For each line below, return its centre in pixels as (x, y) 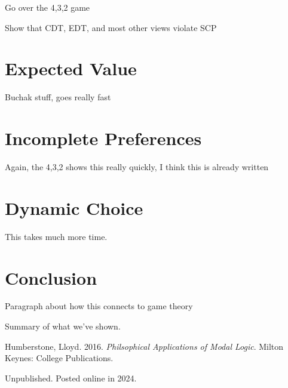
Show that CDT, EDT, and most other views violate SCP (111, 27)
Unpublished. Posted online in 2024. (71, 378)
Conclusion (51, 277)
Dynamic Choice (74, 207)
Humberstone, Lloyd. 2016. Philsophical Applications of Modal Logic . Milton (144, 346)
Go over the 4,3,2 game (48, 7)
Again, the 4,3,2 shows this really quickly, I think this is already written (137, 167)
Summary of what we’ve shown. (63, 326)
